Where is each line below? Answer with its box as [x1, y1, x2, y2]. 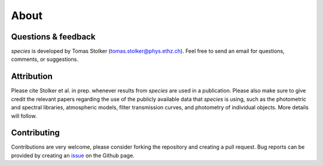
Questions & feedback [11, 32, 96, 42]
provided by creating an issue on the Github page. [11, 152, 135, 159]
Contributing [11, 128, 60, 138]
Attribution [11, 72, 53, 82]
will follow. [11, 112, 37, 119]
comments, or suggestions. [11, 56, 79, 63]
